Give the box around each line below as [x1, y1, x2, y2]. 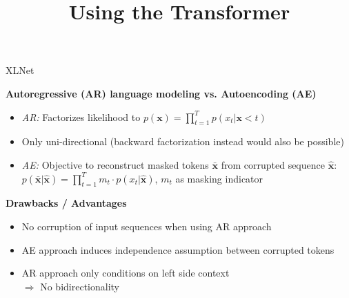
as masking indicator [175, 171, 263, 185]
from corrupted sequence [221, 157, 325, 171]
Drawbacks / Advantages [6, 196, 127, 210]
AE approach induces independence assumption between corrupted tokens [21, 242, 335, 257]
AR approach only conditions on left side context [21, 266, 230, 280]
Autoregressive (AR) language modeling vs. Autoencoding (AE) [6, 86, 317, 100]
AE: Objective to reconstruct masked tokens [21, 157, 209, 171]
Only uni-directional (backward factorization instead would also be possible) [21, 134, 344, 149]
